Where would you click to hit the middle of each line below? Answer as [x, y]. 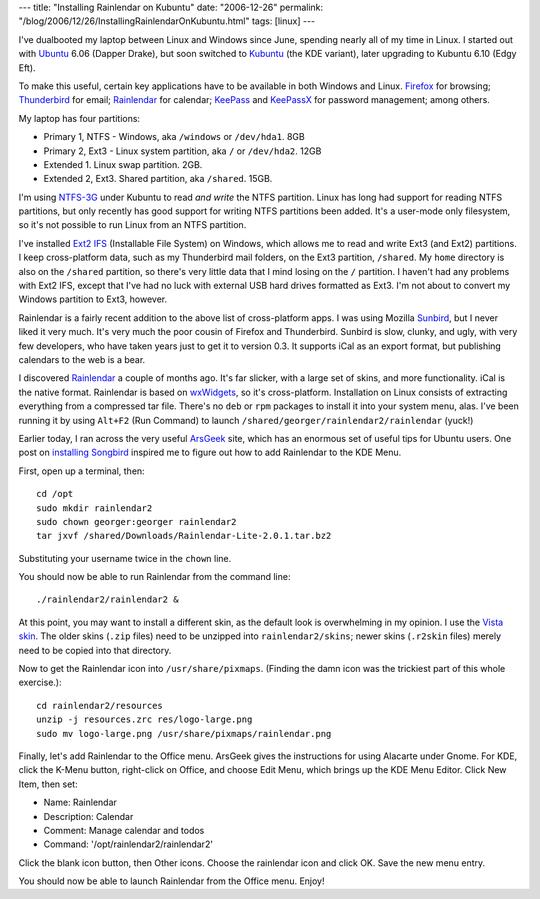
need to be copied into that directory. [95, 650]
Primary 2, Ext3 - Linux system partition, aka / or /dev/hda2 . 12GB [182, 151]
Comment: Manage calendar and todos [124, 830]
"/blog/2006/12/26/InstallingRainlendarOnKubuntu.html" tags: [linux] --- [167, 21]
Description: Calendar [88, 816]
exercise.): [40, 682]
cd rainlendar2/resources [100, 705]
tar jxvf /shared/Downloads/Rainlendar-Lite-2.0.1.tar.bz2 [184, 536]
